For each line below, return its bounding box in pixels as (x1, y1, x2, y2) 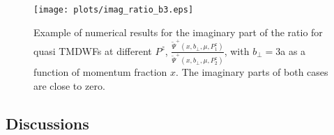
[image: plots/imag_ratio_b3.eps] (33, 5, 194, 15)
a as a (280, 43, 306, 58)
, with (224, 43, 250, 58)
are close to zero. (33, 78, 105, 93)
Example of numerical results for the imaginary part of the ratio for (33, 24, 323, 39)
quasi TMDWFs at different (33, 43, 152, 58)
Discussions (6, 112, 89, 134)
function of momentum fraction (33, 65, 167, 79)
